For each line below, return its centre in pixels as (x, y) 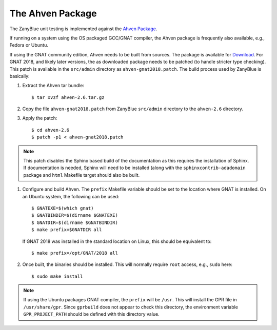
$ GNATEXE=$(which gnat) (63, 208)
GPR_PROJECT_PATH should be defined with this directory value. (91, 314)
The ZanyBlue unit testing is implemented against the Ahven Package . (83, 29)
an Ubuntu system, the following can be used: (71, 196)
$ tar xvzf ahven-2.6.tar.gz (68, 97)
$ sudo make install (57, 276)
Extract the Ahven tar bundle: (53, 86)
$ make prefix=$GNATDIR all (67, 230)
